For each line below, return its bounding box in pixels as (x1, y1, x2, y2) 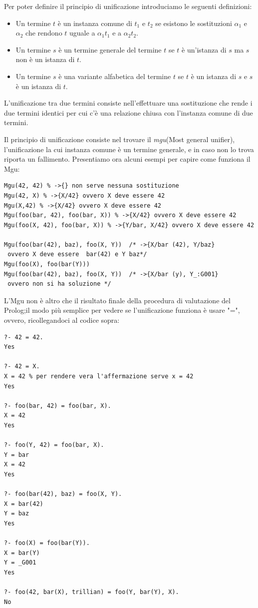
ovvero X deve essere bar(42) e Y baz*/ (7, 251, 147, 258)
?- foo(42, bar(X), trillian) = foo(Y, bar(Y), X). (4, 588, 179, 596)
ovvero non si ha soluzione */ (7, 280, 111, 288)
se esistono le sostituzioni (155, 18, 232, 28)
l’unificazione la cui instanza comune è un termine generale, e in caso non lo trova (4, 144, 254, 154)
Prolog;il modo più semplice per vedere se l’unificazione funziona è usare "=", (4, 305, 240, 315)
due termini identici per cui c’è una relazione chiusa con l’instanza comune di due (4, 107, 253, 118)
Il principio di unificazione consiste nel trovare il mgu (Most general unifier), (4, 134, 235, 144)
